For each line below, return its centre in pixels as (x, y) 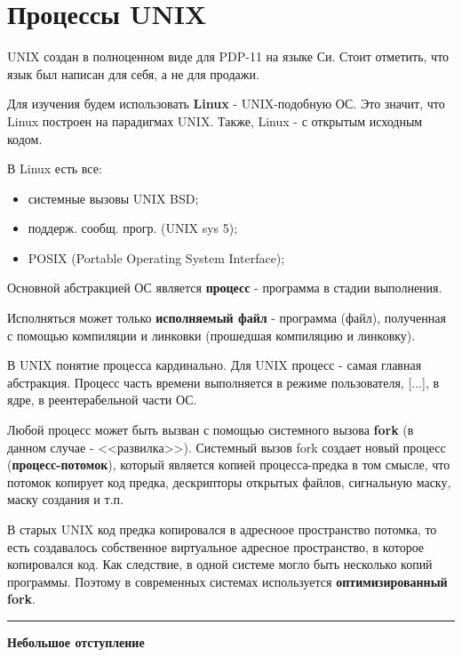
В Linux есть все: (55, 168)
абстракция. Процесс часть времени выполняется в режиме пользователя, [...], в (223, 382)
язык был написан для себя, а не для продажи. (133, 73)
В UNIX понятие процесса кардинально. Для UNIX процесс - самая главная (215, 365)
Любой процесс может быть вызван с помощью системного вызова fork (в (211, 430)
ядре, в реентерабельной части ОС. (102, 400)
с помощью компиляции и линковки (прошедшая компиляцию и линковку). (211, 335)
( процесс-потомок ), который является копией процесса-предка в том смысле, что (229, 465)
